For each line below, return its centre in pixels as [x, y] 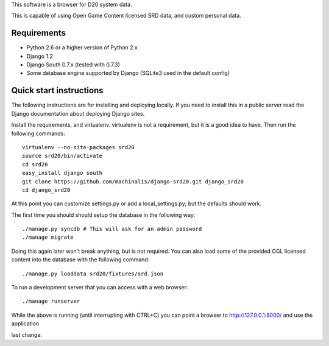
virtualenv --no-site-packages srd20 [79, 147]
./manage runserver [51, 301]
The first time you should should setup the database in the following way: [103, 215]
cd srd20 [35, 164]
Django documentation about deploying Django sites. [78, 113]
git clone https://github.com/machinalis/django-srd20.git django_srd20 [133, 182]
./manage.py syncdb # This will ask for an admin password [112, 229]
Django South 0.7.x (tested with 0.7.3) [73, 65]
